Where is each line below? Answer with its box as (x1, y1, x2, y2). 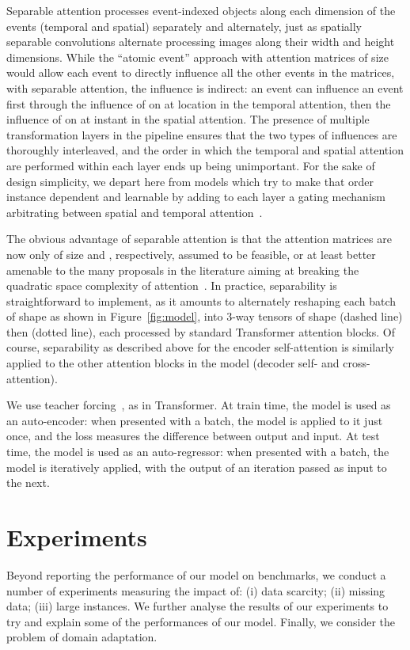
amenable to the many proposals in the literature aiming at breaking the (6, 261, 359, 278)
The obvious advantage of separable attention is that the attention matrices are (6, 230, 392, 247)
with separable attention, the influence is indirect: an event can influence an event (6, 79, 404, 96)
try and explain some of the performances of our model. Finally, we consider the (6, 613, 396, 629)
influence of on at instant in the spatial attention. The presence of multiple (6, 111, 370, 127)
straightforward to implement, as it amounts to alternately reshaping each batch (6, 292, 397, 309)
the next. (6, 474, 50, 491)
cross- (343, 355, 370, 371)
